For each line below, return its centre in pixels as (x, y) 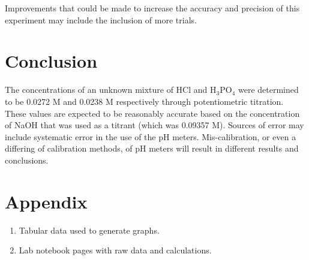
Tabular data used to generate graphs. (89, 230)
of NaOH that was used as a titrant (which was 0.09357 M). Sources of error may (154, 125)
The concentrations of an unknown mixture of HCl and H (111, 90)
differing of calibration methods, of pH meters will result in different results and (152, 148)
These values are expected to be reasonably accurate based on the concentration (152, 113)
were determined (268, 90)
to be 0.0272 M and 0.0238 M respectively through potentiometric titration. (144, 101)
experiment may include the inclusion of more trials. (101, 19)
